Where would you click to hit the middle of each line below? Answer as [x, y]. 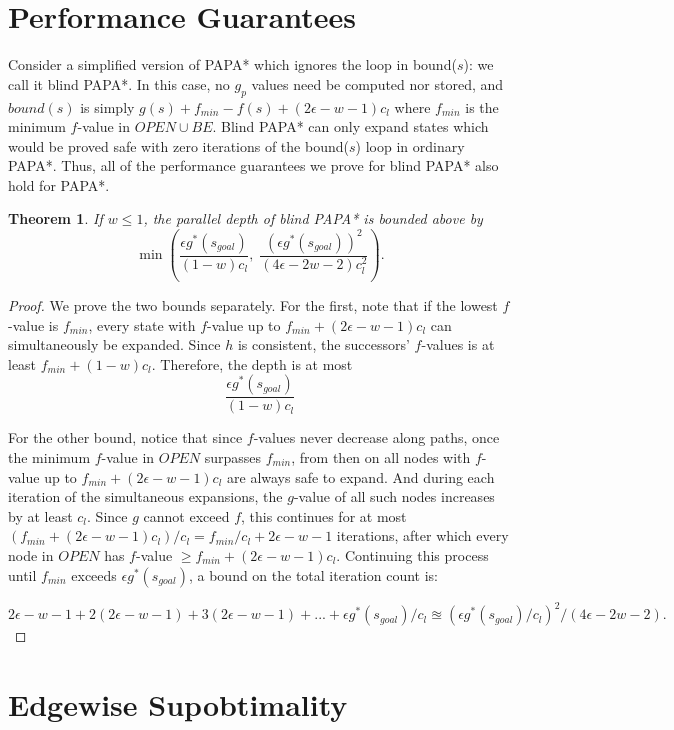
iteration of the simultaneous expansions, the [145, 496]
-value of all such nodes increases [394, 496]
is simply [107, 106]
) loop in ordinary [410, 145]
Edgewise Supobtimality [178, 703]
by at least [40, 515]
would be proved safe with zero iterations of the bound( [178, 145]
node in [31, 554]
